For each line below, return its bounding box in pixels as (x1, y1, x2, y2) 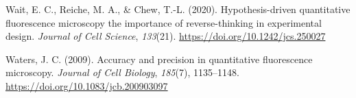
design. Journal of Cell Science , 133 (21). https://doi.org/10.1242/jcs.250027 (5, 29, 326, 43)
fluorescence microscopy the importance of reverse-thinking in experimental (5, 15, 322, 29)
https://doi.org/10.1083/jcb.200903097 (5, 78, 168, 93)
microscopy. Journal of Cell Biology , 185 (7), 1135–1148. (5, 65, 239, 79)
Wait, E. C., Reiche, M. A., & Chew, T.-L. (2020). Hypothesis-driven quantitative (5, 2, 351, 16)
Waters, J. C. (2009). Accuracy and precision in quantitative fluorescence (5, 51, 313, 66)
